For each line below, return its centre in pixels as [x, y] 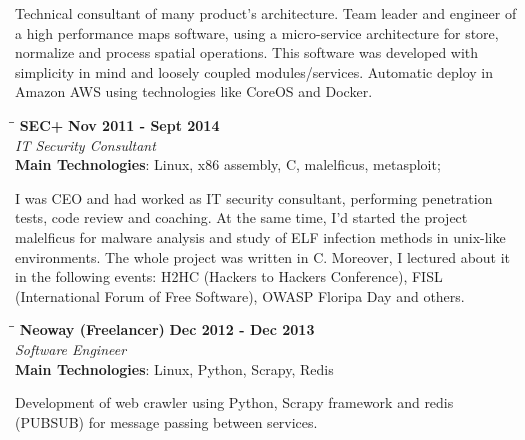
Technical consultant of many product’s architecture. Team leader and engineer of [266, 13]
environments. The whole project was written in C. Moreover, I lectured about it [263, 256]
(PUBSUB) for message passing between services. [166, 421]
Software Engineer [71, 348]
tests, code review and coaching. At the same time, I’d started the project [241, 217]
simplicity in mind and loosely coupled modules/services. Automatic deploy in [254, 71]
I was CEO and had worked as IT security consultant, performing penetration [254, 197]
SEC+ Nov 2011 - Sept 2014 [119, 124]
